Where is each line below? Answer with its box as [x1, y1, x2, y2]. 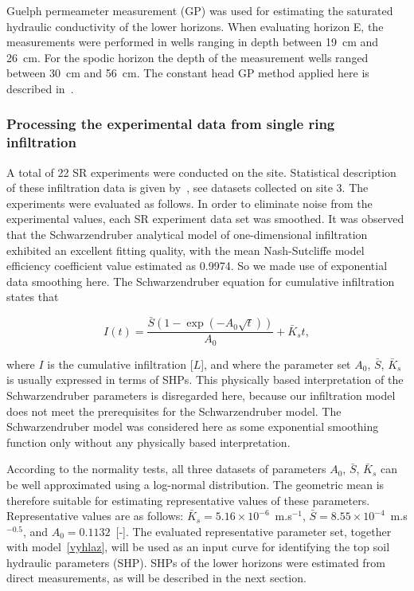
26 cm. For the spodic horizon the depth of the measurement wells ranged [6, 49, 369, 65]
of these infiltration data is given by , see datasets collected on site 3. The [6, 179, 369, 196]
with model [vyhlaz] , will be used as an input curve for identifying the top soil [6, 538, 390, 555]
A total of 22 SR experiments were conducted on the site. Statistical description [6, 163, 396, 180]
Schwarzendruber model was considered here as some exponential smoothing [6, 418, 379, 435]
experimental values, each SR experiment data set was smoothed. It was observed [6, 210, 404, 227]
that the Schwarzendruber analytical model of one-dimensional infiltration [6, 226, 368, 243]
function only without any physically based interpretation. [6, 433, 291, 450]
